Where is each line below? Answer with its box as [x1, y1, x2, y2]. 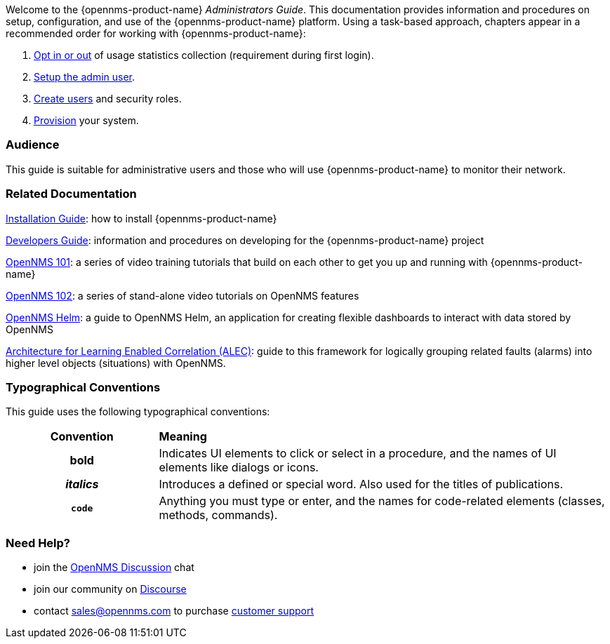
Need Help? [6, 535, 71, 550]
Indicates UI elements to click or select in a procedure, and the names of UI [159, 446, 557, 461]
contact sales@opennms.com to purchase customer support [34, 605, 314, 617]
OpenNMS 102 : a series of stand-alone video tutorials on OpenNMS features [6, 289, 359, 302]
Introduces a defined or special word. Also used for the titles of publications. [159, 477, 563, 492]
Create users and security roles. [34, 93, 182, 105]
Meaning [159, 429, 207, 444]
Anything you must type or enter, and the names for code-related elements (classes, [159, 494, 605, 509]
